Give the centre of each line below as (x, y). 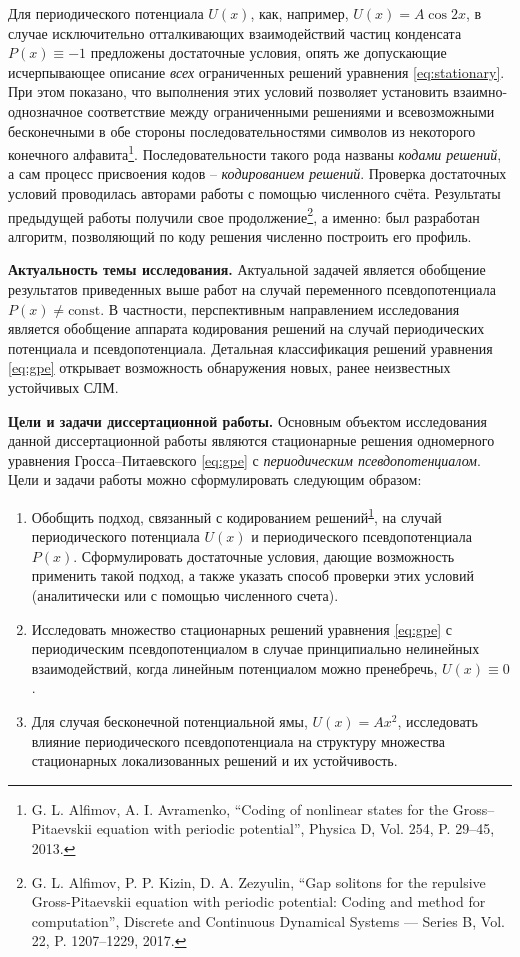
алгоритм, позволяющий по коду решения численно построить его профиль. (240, 235)
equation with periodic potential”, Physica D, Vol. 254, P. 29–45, (295, 828)
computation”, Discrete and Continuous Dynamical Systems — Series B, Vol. (268, 920)
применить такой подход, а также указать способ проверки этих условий (252, 575)
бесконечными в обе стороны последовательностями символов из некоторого (242, 130)
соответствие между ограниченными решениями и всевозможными (291, 110)
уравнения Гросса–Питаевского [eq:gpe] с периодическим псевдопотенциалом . (244, 459)
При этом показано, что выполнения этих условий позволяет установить (228, 91)
